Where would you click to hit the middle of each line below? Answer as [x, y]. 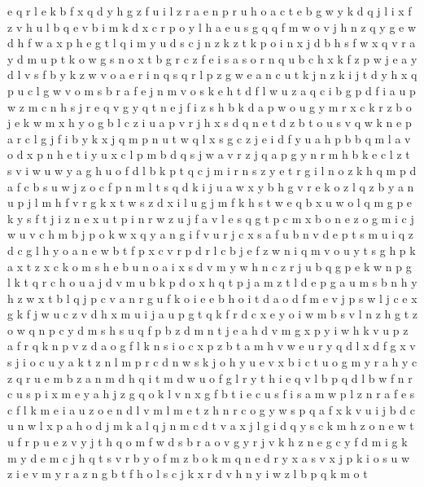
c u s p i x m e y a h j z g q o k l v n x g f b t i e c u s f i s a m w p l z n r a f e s [211, 394]
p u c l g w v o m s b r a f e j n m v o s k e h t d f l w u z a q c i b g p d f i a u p [212, 90]
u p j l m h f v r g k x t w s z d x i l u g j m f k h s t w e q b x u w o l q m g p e [210, 202]
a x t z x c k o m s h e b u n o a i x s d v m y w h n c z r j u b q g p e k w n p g [210, 266]
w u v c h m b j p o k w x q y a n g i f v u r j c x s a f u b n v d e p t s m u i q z [211, 234]
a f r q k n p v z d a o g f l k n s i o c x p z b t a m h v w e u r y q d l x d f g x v [212, 346]
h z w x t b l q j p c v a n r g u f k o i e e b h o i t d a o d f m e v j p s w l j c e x [212, 298]
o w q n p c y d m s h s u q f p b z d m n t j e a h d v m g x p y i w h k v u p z [208, 329]
